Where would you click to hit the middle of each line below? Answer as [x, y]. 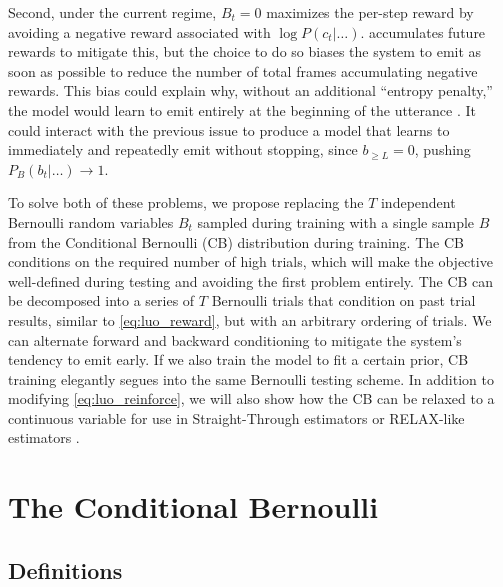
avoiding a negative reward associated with [139, 31]
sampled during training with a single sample [336, 221]
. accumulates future [423, 31]
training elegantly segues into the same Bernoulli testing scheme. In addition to [251, 378]
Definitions [65, 569]
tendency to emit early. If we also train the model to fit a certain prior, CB [238, 359]
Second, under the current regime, [112, 12]
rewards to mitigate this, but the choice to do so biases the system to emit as [245, 51]
